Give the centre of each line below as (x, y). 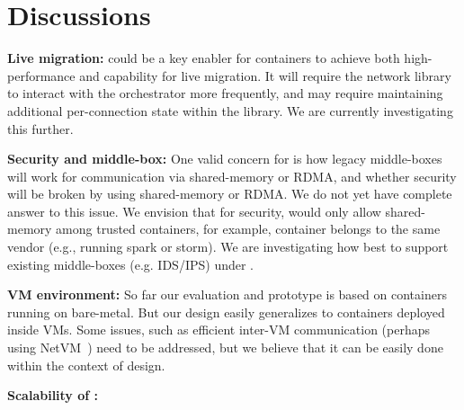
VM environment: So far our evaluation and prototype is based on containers (227, 294)
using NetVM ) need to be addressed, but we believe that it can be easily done (225, 348)
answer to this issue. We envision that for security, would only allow (194, 211)
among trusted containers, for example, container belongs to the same (248, 229)
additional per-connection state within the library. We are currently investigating (230, 110)
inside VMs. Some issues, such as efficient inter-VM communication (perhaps (219, 330)
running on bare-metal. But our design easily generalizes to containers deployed (226, 312)
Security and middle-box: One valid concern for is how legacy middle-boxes (225, 159)
